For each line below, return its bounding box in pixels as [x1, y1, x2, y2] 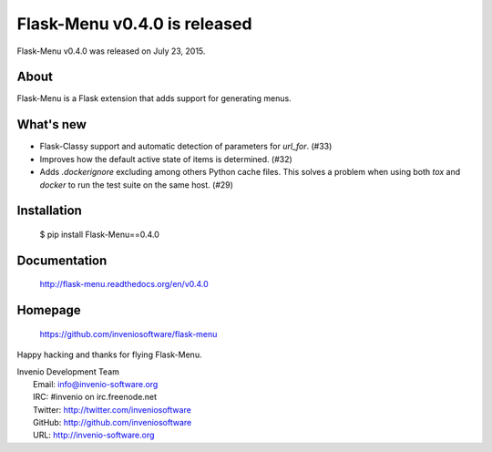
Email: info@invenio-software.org [33, 378, 159, 389]
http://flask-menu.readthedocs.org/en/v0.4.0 [39, 279, 209, 290]
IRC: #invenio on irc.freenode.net [33, 392, 158, 403]
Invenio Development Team [16, 365, 120, 377]
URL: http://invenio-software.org [33, 429, 155, 441]
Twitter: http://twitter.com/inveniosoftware [33, 404, 191, 415]
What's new [16, 117, 87, 132]
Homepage [16, 303, 81, 318]
